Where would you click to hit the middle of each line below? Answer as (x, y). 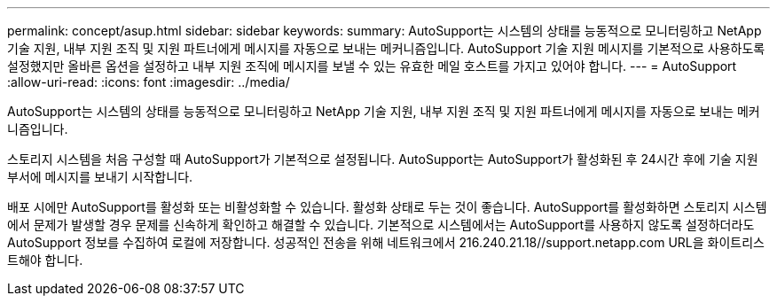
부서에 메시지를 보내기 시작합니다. (100, 177)
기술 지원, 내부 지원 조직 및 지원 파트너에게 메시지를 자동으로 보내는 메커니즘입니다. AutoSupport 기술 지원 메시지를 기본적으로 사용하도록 (386, 48)
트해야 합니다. (45, 260)
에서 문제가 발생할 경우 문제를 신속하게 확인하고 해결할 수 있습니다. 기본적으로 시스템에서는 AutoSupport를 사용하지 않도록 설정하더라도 (381, 225)
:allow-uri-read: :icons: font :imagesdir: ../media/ (149, 82)
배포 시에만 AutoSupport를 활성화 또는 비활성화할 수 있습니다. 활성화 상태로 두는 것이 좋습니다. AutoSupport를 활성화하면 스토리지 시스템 (387, 207)
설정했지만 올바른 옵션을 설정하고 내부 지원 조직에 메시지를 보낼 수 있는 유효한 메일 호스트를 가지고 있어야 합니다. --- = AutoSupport (372, 66)
